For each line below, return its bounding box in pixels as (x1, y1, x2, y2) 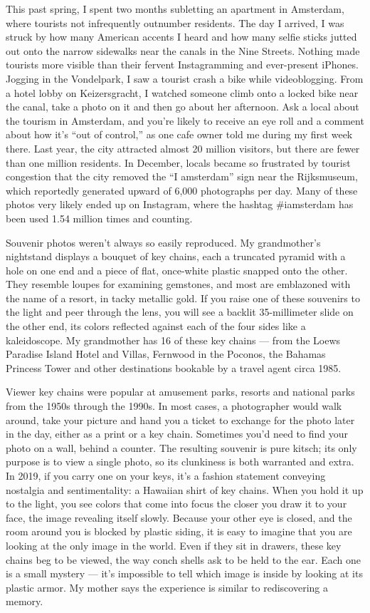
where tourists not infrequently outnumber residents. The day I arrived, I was (6, 15, 344, 30)
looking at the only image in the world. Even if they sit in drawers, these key (6, 537, 342, 552)
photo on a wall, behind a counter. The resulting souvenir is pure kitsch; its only (6, 440, 357, 455)
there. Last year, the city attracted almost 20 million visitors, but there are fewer (6, 140, 360, 155)
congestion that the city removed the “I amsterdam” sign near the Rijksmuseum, (6, 169, 358, 184)
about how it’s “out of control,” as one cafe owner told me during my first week (6, 127, 353, 142)
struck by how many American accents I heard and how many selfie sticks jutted (6, 29, 357, 44)
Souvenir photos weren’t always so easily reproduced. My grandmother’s (6, 235, 321, 249)
